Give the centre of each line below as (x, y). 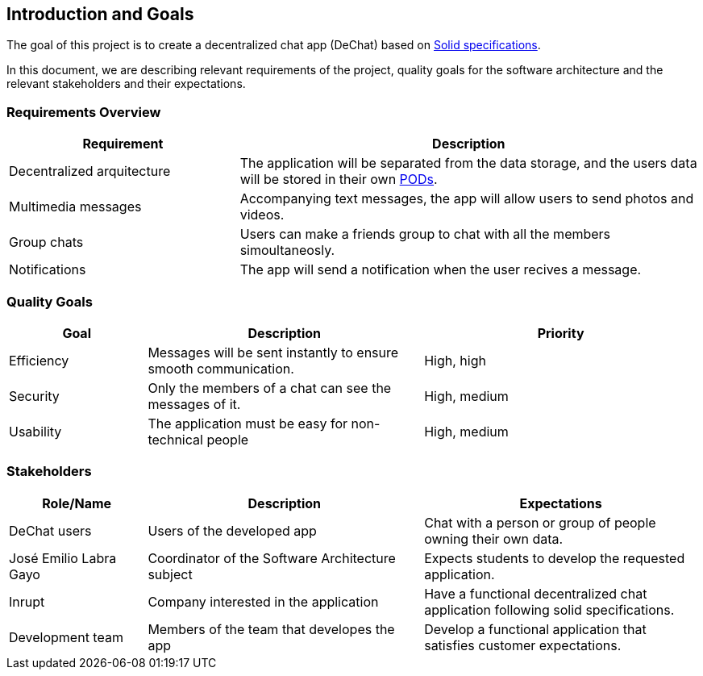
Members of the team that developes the (271, 629)
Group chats (46, 242)
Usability (35, 431)
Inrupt (27, 601)
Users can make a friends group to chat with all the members (425, 234)
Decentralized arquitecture (90, 171)
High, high (455, 360)
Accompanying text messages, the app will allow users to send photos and (467, 199)
